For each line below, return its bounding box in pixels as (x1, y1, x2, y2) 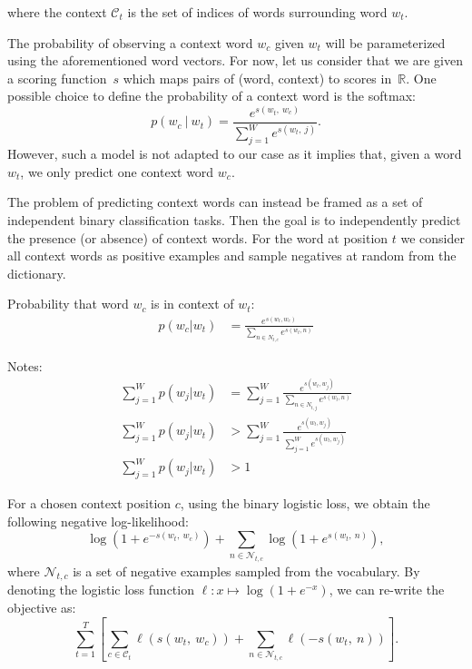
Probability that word (7, 294, 129, 313)
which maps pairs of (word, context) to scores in (123, 68, 392, 87)
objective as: (7, 598, 76, 616)
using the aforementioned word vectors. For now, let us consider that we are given (7, 51, 463, 70)
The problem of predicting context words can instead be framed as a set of (7, 192, 423, 212)
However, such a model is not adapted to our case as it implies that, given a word (7, 144, 462, 163)
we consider (400, 228, 465, 247)
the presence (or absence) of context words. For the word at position (7, 228, 388, 247)
